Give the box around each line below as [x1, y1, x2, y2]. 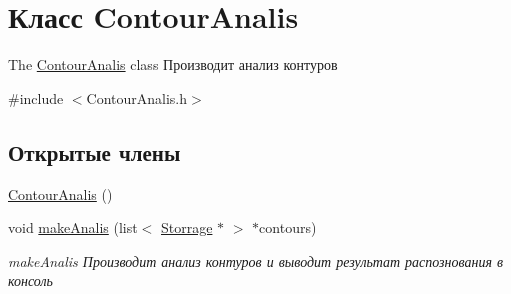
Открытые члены [8, 136, 181, 167]
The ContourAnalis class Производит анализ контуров [8, 54, 338, 75]
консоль [8, 270, 53, 291]
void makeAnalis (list [8, 217, 138, 238]
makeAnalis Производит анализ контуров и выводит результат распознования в [8, 250, 504, 271]
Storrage [161, 217, 213, 238]
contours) [259, 217, 317, 238]
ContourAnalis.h [86, 87, 188, 108]
